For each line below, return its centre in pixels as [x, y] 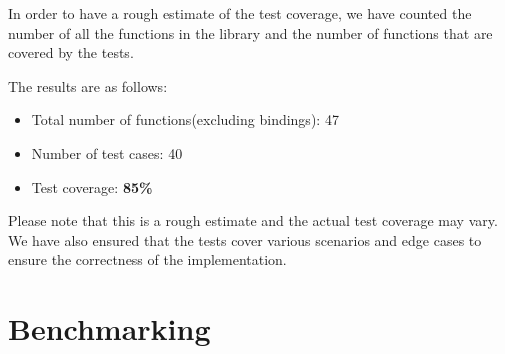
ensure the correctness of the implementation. [147, 259]
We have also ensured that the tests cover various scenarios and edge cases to [245, 239]
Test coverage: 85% [92, 186]
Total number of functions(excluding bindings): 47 [185, 119]
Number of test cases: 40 [107, 152]
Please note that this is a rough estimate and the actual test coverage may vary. [253, 220]
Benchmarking [109, 328]
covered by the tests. [71, 52]
